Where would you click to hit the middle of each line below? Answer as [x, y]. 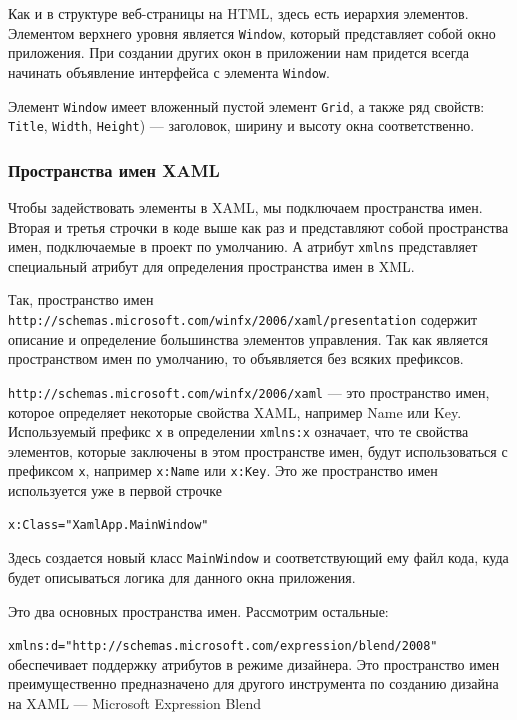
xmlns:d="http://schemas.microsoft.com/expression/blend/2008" [223, 646]
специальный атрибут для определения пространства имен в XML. [211, 265]
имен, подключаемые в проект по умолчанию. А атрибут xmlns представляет [243, 246]
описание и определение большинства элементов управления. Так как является [248, 338]
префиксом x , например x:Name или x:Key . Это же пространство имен [223, 470]
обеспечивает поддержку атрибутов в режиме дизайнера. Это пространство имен [254, 663]
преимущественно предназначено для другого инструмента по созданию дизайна [253, 683]
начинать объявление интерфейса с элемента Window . [169, 71]
